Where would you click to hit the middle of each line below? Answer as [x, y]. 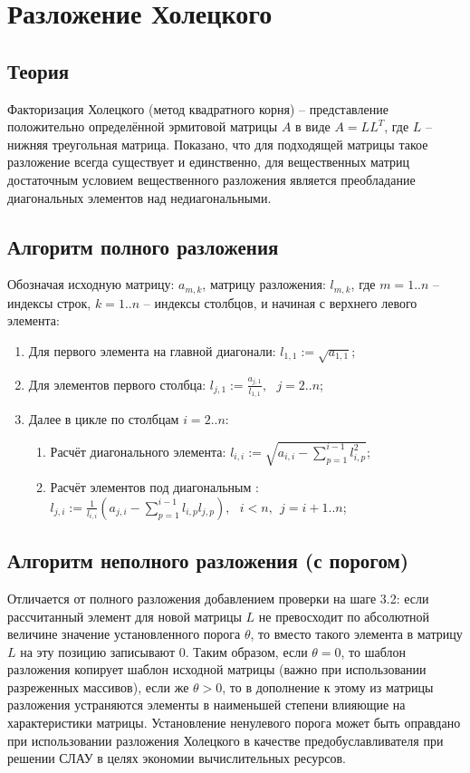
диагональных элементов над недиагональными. [139, 197]
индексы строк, [49, 302]
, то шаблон [373, 651]
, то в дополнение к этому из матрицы [328, 686]
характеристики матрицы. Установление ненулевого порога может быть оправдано [234, 723]
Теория [38, 70]
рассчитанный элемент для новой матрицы [125, 616]
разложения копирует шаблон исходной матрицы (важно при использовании [217, 669]
